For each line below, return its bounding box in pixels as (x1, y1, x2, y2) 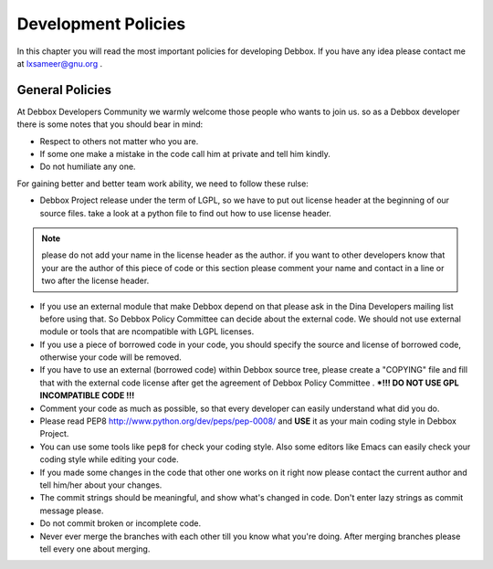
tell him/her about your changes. (39, 479, 163, 490)
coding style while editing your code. (39, 454, 179, 465)
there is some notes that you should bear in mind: (16, 119, 204, 130)
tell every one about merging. (39, 543, 151, 554)
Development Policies (16, 14, 186, 34)
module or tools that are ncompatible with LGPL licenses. (39, 326, 255, 337)
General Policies (16, 82, 111, 98)
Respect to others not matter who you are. (39, 135, 199, 146)
